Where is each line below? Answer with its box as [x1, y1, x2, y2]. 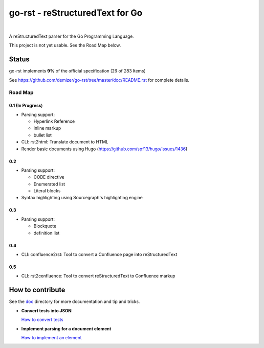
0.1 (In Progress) [9, 103, 43, 109]
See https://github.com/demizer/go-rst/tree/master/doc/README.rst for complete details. [9, 77, 190, 83]
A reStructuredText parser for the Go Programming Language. [9, 33, 134, 39]
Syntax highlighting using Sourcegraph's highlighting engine [21, 195, 143, 201]
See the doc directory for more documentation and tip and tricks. [9, 299, 140, 304]
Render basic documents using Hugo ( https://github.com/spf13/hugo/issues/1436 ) [21, 146, 188, 152]
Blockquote [33, 223, 57, 229]
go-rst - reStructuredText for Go [9, 7, 143, 18]
